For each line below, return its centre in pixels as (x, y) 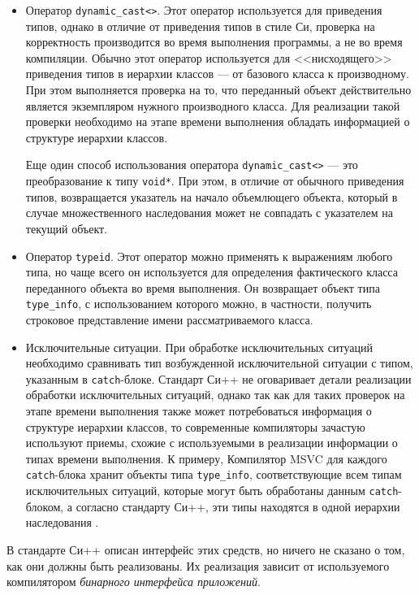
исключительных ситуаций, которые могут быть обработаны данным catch (212, 491)
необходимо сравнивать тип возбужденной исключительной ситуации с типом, (219, 363)
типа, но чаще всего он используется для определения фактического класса (212, 272)
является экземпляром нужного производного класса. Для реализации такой (213, 105)
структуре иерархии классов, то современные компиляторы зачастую (195, 426)
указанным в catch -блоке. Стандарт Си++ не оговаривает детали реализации (218, 378)
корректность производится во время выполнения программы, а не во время (214, 42)
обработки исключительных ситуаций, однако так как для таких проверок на (215, 395)
